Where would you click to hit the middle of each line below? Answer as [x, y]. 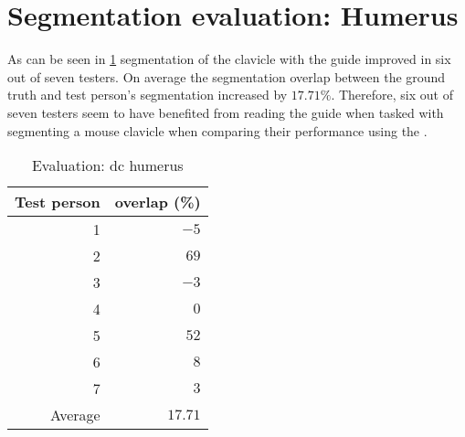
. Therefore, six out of [392, 95]
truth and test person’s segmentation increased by [148, 95]
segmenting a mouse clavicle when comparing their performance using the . [217, 130]
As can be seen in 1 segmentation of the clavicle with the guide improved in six [229, 59]
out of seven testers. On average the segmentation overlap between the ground [227, 76]
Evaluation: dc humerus [107, 165]
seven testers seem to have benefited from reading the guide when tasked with [226, 112]
